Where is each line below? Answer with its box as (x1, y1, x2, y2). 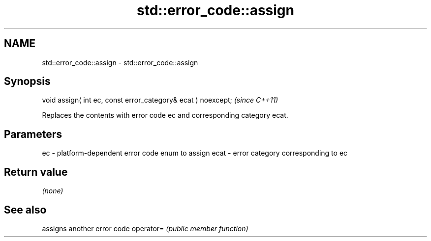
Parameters (4, 128, 62, 140)
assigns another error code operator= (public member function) (42, 224, 248, 233)
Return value (4, 165, 68, 178)
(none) (42, 187, 63, 195)
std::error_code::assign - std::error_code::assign (42, 58, 198, 67)
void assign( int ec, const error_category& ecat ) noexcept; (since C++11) (42, 96, 278, 105)
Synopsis (4, 75, 51, 88)
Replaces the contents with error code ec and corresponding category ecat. (42, 111, 288, 120)
